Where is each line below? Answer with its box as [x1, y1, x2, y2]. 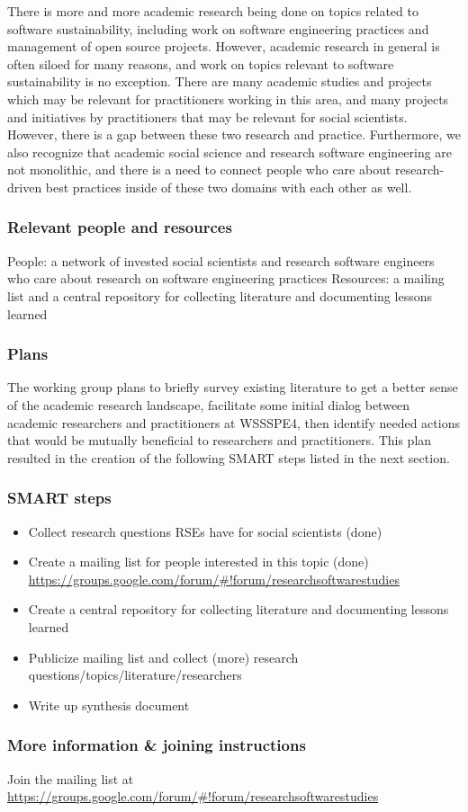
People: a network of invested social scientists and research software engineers [7, 251, 435, 270]
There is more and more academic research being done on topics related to [7, 2, 418, 20]
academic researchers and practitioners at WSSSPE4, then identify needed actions [7, 413, 460, 432]
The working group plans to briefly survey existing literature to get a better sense [7, 378, 458, 397]
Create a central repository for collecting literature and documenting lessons [28, 600, 449, 619]
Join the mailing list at [7, 769, 134, 788]
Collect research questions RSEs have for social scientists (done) [28, 522, 382, 540]
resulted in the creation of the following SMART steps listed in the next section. [7, 448, 450, 467]
